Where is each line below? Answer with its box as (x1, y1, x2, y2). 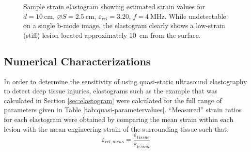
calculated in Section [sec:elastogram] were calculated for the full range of (4, 95, 222, 105)
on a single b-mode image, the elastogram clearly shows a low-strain (23, 20, 225, 30)
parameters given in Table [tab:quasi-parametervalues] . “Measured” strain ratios (4, 105, 242, 115)
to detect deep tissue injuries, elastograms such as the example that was (4, 86, 218, 96)
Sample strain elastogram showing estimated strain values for (23, 1, 205, 11)
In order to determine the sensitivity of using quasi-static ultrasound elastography (4, 76, 247, 86)
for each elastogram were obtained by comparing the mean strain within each (4, 114, 234, 124)
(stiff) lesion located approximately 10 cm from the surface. (23, 30, 201, 40)
